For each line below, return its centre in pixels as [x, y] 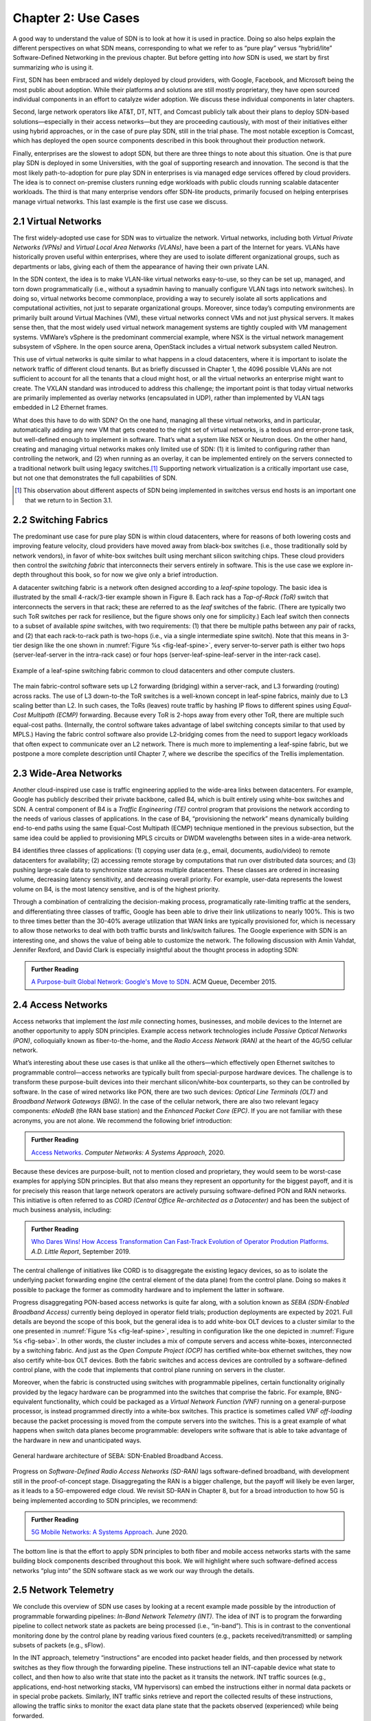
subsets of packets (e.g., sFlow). [59, 1645]
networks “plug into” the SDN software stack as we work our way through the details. [134, 1570]
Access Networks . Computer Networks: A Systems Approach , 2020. [128, 1152]
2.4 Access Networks [60, 1005]
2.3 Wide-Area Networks [68, 773]
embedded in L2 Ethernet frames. [60, 408]
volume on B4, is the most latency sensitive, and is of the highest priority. [116, 889]
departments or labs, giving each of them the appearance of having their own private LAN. [141, 266]
